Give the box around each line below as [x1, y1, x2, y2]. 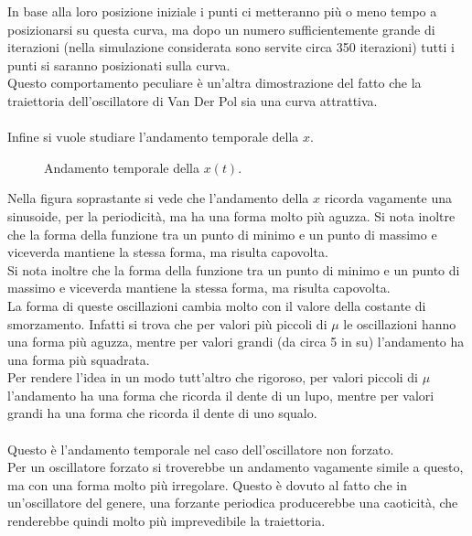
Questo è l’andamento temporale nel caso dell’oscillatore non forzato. [7, 439, 394, 458]
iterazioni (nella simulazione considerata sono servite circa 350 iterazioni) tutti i [7, 38, 455, 57]
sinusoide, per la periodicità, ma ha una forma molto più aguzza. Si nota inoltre [7, 206, 456, 225]
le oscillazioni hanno [343, 314, 456, 333]
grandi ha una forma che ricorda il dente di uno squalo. [7, 403, 317, 423]
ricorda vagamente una [324, 188, 452, 208]
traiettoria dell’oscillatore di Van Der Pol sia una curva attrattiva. [7, 91, 378, 110]
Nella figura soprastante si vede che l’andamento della [7, 188, 309, 208]
